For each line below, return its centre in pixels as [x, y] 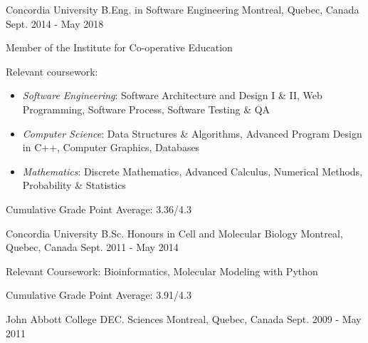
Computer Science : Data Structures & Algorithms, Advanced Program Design [192, 133]
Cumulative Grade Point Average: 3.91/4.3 [99, 295]
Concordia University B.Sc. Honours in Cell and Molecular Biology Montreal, [174, 233]
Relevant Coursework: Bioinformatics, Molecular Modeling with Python [162, 271]
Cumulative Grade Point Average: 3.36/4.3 [99, 209]
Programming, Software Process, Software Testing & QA [146, 109]
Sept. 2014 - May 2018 [55, 23]
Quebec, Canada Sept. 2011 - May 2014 [92, 247]
